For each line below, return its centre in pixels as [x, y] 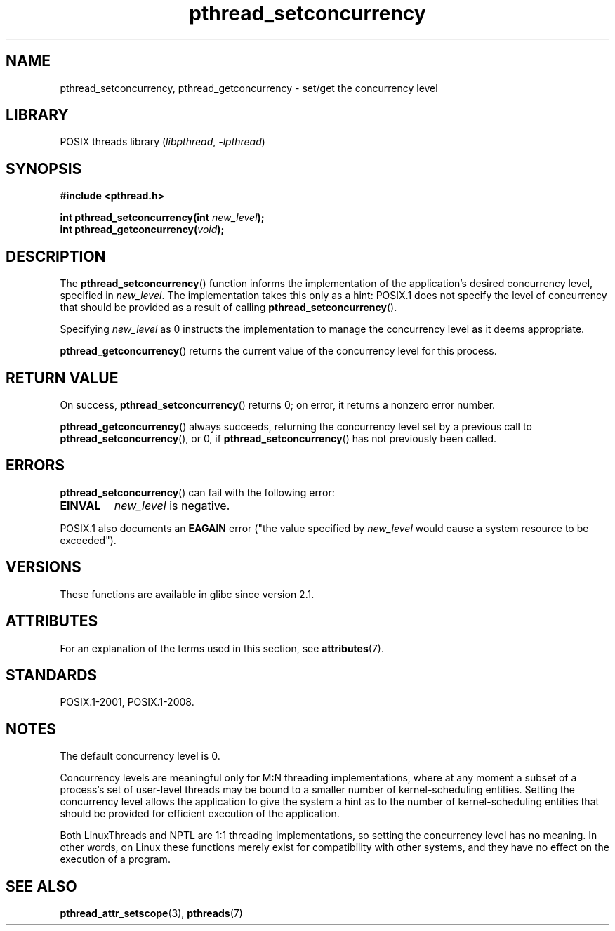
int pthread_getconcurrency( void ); [142, 230]
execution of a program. [115, 859]
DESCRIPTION [56, 256]
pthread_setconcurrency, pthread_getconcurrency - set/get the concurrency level [249, 88]
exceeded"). [88, 540]
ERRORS [35, 465]
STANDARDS [52, 675]
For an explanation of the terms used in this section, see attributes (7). [222, 648]
